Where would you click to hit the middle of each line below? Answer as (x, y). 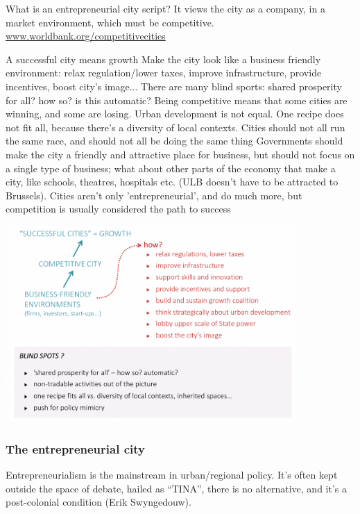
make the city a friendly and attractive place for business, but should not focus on (180, 154)
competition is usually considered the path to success (118, 209)
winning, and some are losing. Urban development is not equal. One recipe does (175, 114)
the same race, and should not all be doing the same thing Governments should (174, 141)
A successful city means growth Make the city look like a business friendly (163, 59)
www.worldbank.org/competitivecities (86, 36)
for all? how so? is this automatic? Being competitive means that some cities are (177, 100)
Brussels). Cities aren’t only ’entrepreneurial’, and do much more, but (154, 195)
